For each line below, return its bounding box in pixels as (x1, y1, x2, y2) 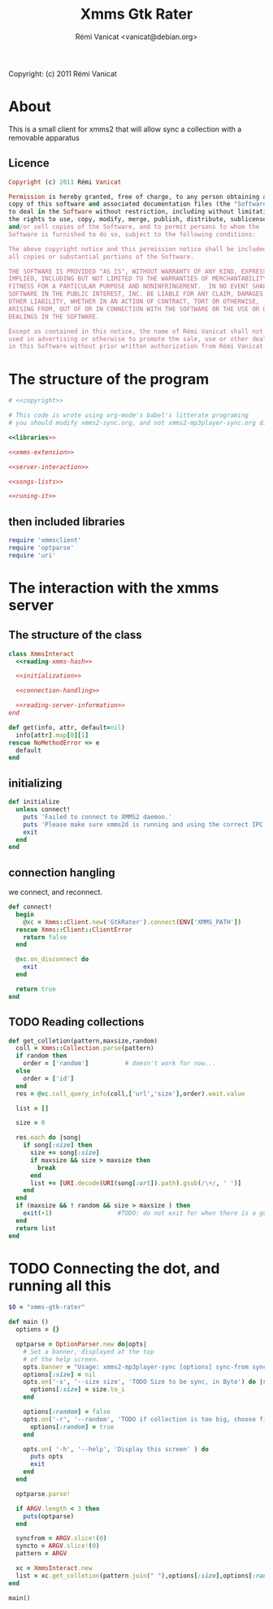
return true (15, 985, 57, 993)
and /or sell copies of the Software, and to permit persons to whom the (8, 223, 260, 232)
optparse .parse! (15, 1490, 71, 1498)
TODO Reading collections (8, 1015, 145, 1029)
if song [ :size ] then (23, 1141, 93, 1150)
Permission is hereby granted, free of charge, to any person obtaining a (8, 193, 267, 201)
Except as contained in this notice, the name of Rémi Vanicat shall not (8, 327, 264, 336)
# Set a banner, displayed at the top (23, 1347, 154, 1355)
